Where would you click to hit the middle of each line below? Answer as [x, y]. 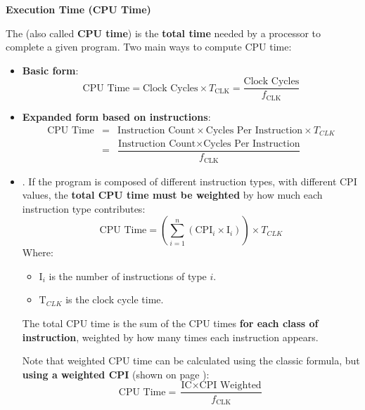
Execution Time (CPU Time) [78, 9]
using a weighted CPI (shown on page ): [116, 374]
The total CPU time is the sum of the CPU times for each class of [170, 323]
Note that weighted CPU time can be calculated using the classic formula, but [191, 361]
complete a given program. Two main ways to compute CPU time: [149, 47]
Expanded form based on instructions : [116, 116]
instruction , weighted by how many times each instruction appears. [170, 337]
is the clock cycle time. [115, 299]
